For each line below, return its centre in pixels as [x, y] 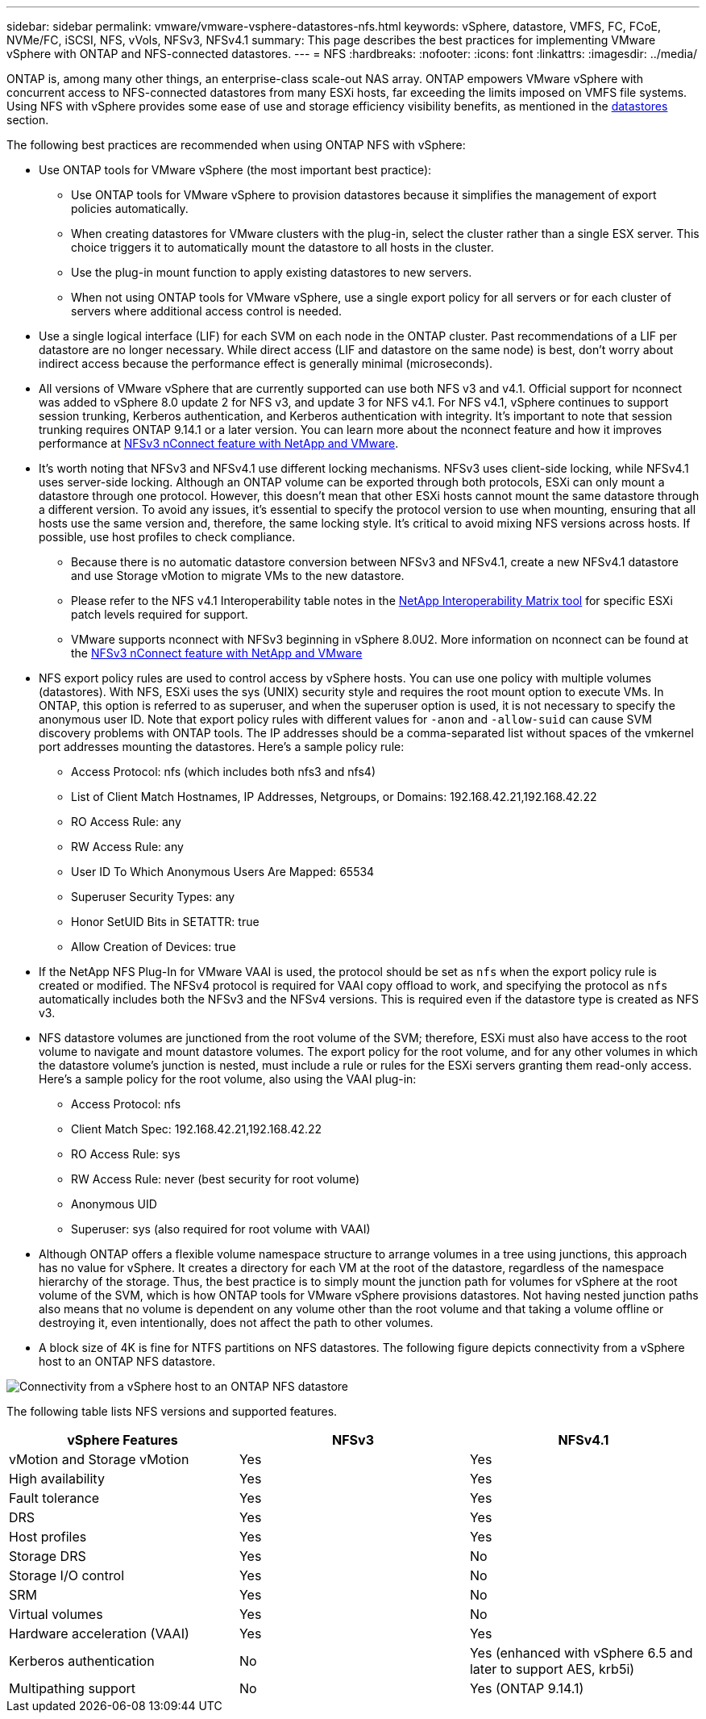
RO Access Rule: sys [126, 1154]
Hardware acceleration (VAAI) [99, 1633]
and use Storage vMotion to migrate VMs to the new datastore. [238, 576]
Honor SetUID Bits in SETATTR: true [165, 922]
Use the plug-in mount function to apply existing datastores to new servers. [272, 272]
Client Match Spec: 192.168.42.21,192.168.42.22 [197, 1129]
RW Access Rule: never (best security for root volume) [215, 1179]
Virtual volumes [56, 1614]
